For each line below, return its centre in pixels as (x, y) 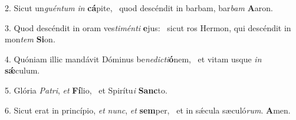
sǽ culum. (22, 70)
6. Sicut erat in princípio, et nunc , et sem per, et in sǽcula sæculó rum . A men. (148, 110)
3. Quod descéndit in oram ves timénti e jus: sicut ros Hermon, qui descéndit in (148, 27)
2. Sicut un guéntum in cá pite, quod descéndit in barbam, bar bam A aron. (139, 8)
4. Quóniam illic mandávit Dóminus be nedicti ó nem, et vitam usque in (133, 59)
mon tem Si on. (30, 39)
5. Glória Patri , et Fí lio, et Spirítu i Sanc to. (86, 90)
